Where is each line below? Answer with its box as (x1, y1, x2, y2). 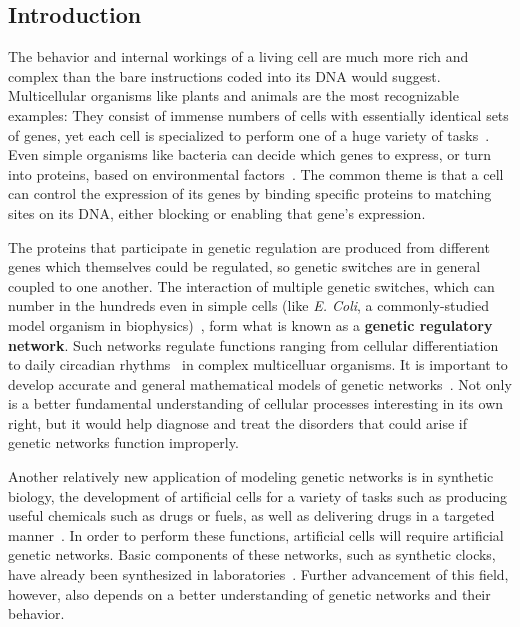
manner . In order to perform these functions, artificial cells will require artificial (8, 524, 504, 545)
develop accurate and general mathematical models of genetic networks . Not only (8, 373, 512, 394)
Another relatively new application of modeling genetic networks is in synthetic (8, 466, 494, 487)
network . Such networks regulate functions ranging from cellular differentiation (8, 334, 499, 355)
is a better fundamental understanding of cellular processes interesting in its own (8, 393, 504, 414)
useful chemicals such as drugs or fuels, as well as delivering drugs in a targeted (8, 505, 495, 526)
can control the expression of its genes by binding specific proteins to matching (8, 183, 492, 204)
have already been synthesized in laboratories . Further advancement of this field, (8, 564, 509, 585)
